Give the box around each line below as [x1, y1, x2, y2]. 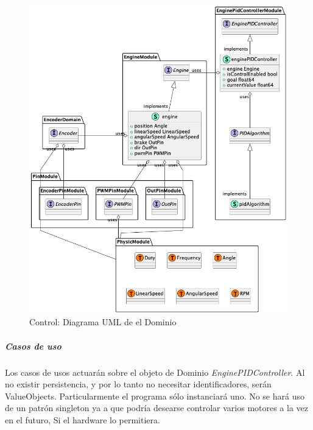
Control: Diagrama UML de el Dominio [29, 315, 177, 328]
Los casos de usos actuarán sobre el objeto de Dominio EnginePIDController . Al [5, 365, 305, 378]
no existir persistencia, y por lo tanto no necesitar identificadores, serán [5, 378, 272, 390]
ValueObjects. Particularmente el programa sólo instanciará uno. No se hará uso [5, 389, 304, 402]
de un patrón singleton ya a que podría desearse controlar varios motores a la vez [5, 401, 309, 414]
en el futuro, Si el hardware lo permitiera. [5, 413, 160, 426]
